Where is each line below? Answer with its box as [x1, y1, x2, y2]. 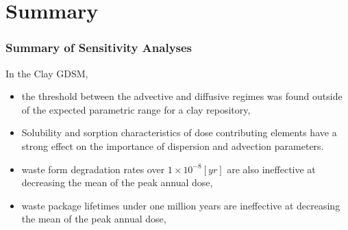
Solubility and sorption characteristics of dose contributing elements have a [21, 125, 337, 140]
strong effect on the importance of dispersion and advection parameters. [21, 138, 324, 153]
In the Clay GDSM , [5, 66, 88, 80]
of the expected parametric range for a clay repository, [21, 102, 251, 116]
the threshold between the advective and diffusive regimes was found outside [21, 89, 343, 103]
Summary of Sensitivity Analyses [5, 39, 192, 56]
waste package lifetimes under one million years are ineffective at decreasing [21, 198, 340, 212]
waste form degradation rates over [21, 162, 165, 176]
